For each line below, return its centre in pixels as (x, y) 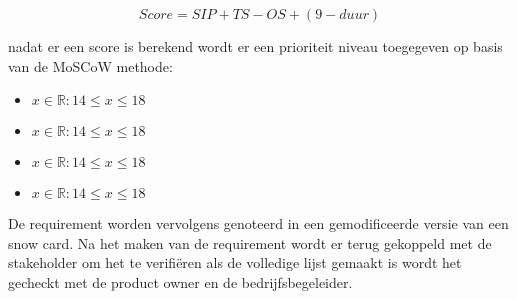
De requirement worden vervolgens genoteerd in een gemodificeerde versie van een (258, 223)
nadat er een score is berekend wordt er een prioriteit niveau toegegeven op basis (255, 46)
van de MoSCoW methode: (90, 65)
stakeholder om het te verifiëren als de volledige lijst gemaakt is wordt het (235, 262)
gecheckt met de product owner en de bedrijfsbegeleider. (180, 281)
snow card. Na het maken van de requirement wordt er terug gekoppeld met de (250, 242)
